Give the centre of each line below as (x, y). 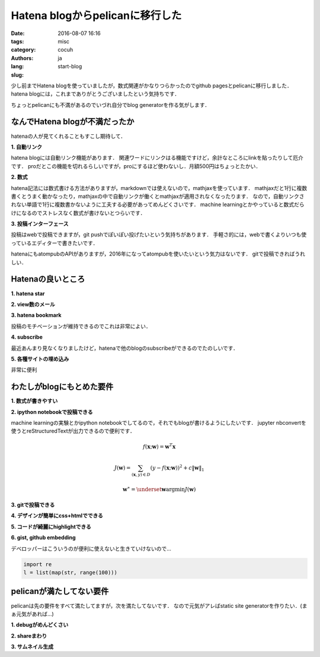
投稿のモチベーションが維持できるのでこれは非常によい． (81, 326)
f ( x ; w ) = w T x (159, 446)
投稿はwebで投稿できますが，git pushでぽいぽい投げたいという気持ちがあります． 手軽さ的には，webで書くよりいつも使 (159, 235)
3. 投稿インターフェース (40, 224)
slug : (17, 75)
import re (38, 564)
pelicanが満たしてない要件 (60, 591)
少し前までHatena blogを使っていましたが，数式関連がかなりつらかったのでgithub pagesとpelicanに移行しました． (152, 86)
